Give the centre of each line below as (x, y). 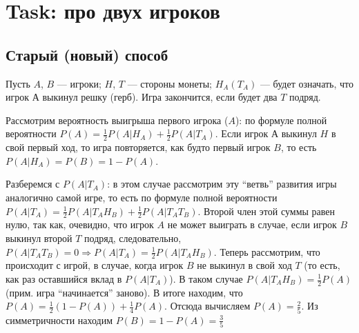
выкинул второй (39, 238)
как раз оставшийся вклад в (64, 279)
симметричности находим (59, 320)
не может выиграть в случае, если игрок (252, 224)
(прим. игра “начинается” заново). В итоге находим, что (124, 292)
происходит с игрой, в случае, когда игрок (95, 265)
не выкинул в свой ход (244, 265)
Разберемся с (33, 184)
